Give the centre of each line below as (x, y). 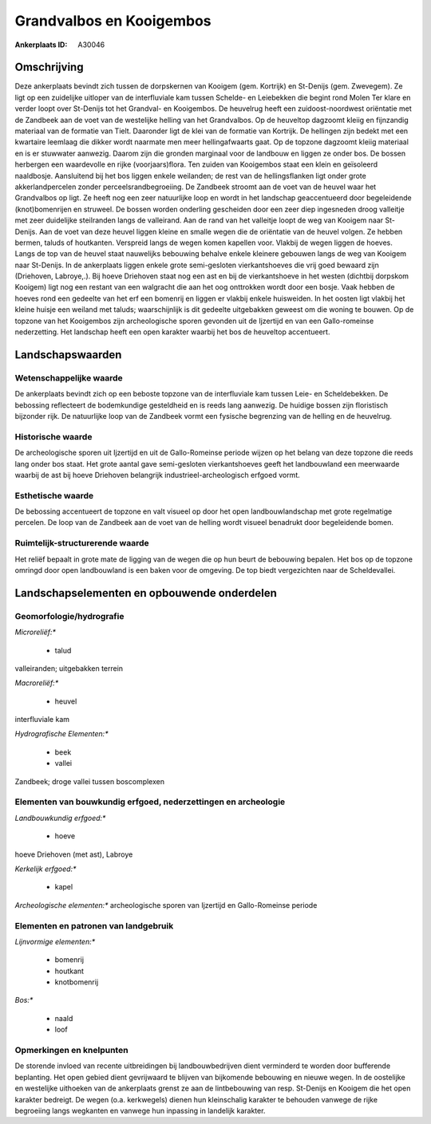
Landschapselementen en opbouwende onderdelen (146, 593)
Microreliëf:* (35, 632)
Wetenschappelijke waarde (69, 377)
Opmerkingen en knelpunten (71, 1050)
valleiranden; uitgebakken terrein (69, 668)
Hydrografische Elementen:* (61, 734)
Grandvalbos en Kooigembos (113, 21)
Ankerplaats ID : (41, 45)
